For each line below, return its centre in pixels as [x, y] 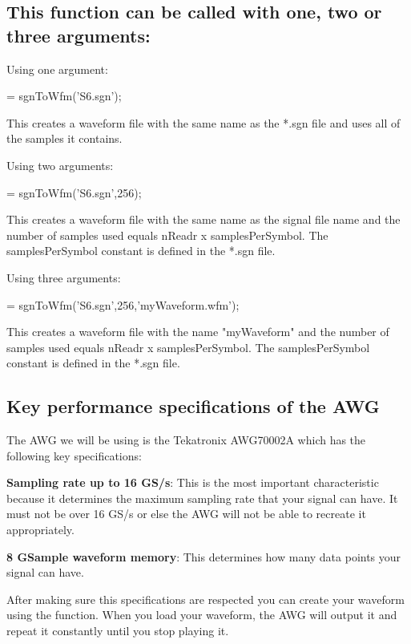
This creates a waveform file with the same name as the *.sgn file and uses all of [203, 122]
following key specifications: [74, 455]
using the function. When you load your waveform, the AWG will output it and [202, 615]
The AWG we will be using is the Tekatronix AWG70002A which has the [186, 440]
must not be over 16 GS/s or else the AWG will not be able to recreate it [186, 514]
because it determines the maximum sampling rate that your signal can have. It [202, 498]
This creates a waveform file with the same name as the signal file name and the [203, 219]
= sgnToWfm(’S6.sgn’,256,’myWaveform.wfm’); [123, 304]
